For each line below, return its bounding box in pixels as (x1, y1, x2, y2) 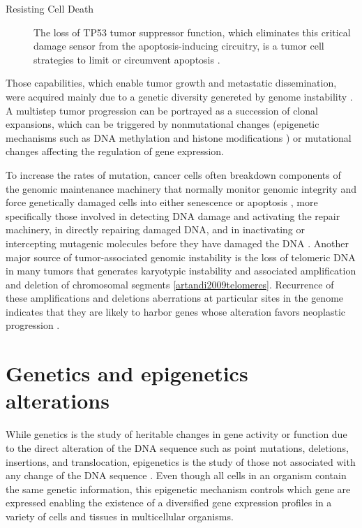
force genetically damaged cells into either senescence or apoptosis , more (6, 195, 318, 210)
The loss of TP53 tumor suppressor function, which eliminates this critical (33, 24, 351, 39)
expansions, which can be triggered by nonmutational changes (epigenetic (6, 117, 319, 131)
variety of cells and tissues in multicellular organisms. (6, 508, 234, 523)
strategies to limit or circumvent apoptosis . (33, 52, 220, 66)
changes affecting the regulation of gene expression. (6, 144, 224, 159)
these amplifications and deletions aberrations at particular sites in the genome (6, 291, 344, 305)
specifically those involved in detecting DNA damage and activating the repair (6, 208, 340, 223)
